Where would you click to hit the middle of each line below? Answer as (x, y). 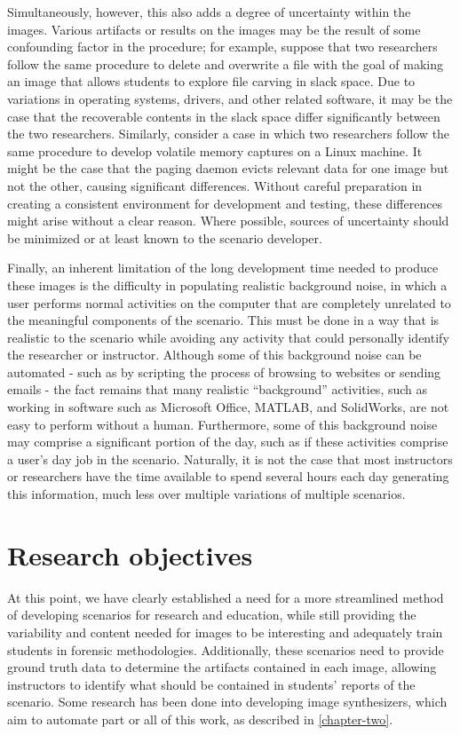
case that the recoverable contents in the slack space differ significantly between (224, 116)
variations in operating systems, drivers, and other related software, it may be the (230, 98)
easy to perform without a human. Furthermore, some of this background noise (222, 424)
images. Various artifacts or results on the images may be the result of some (214, 29)
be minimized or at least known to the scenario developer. (165, 237)
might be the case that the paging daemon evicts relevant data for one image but (228, 168)
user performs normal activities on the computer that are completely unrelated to (229, 302)
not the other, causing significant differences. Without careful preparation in (215, 185)
